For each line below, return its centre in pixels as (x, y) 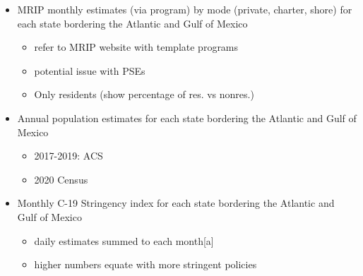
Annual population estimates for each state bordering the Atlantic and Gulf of (187, 118)
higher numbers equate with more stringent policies (145, 264)
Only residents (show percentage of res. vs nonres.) (144, 94)
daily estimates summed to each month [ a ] (124, 240)
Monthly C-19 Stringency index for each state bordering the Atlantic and (176, 203)
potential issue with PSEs (90, 70)
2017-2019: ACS (69, 156)
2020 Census (61, 179)
